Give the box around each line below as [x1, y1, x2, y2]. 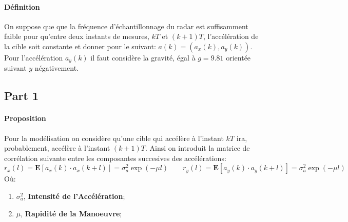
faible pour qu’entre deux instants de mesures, [4, 31, 149, 42]
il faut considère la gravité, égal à [90, 52, 196, 63]
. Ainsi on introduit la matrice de [145, 143, 250, 153]
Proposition [4, 113, 46, 124]
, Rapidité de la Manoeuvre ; [21, 208, 122, 218]
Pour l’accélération [4, 52, 63, 63]
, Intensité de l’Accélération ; [23, 190, 125, 201]
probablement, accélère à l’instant [4, 143, 110, 153]
